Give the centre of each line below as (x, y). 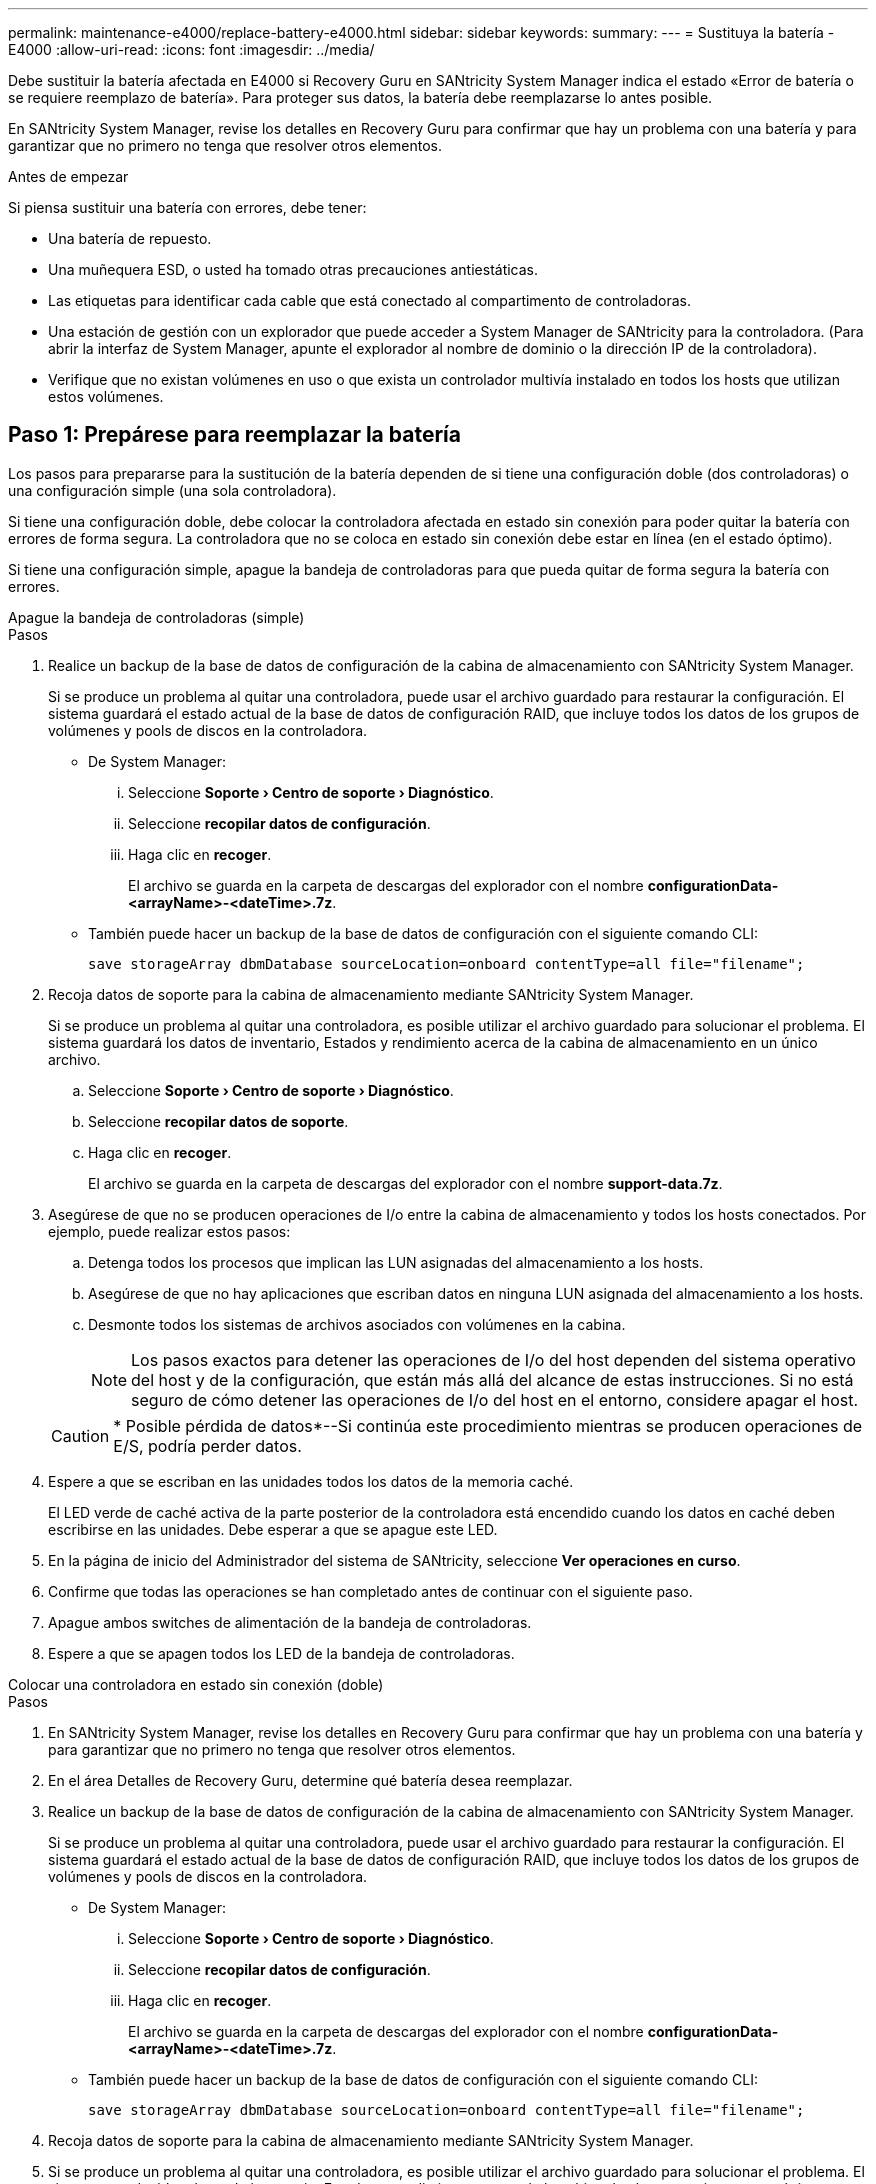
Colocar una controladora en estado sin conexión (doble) (196, 1684)
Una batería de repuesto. (130, 238)
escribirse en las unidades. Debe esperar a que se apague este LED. (273, 1529)
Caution (80, 1435)
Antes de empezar (68, 176)
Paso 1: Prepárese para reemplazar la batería (234, 435)
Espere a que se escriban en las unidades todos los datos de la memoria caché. (311, 1481)
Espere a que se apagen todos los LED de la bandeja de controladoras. (281, 1653)
